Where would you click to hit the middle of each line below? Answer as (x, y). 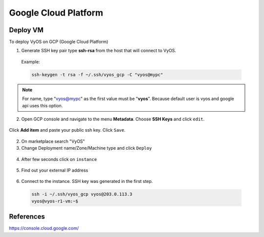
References (27, 217)
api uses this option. (43, 105)
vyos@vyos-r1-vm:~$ (55, 201)
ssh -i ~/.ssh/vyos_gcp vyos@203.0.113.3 (82, 194)
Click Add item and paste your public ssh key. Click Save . (67, 130)
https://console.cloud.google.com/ (44, 228)
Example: (31, 61)
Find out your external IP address (55, 170)
